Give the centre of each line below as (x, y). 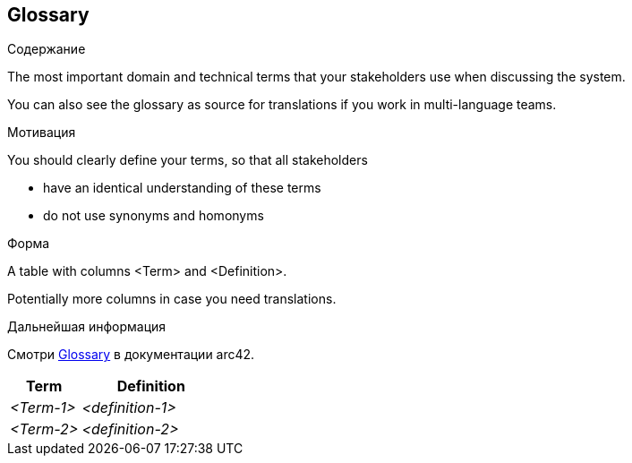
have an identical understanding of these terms (182, 188)
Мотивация (42, 133)
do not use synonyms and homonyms (154, 216)
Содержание (47, 49)
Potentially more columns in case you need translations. (172, 299)
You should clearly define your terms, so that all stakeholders (188, 160)
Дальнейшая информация (87, 327)
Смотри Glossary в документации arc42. (131, 355)
